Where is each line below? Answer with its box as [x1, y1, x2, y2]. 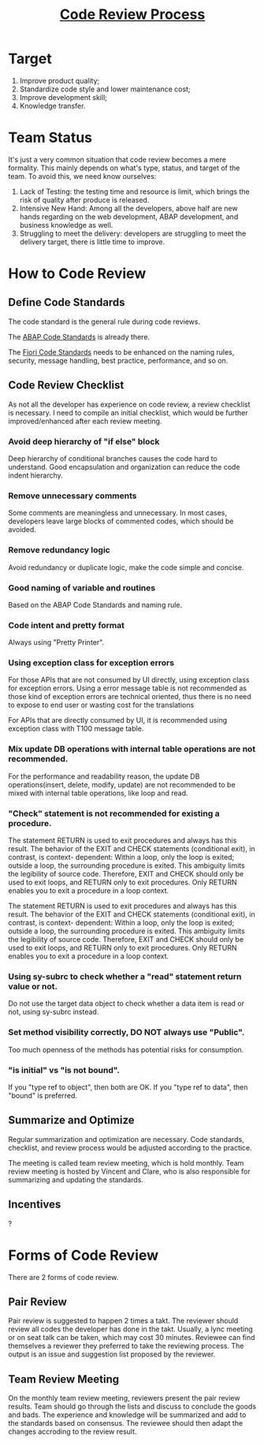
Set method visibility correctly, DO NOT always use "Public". [8, 1027, 245, 1038]
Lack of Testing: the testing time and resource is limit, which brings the [19, 187, 250, 196]
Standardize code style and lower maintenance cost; [19, 84, 191, 94]
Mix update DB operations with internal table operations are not [8, 743, 256, 754]
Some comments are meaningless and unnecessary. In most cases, [8, 508, 227, 518]
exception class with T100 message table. [8, 724, 144, 734]
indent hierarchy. [8, 471, 63, 480]
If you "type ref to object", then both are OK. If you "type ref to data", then [8, 1082, 248, 1092]
